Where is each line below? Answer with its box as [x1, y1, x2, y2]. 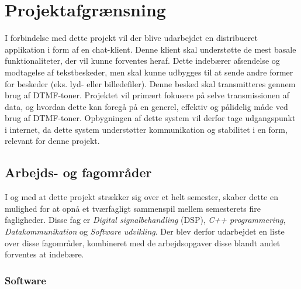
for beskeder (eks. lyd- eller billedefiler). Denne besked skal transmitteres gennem [5, 77, 296, 90]
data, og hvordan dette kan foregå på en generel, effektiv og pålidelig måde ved [5, 100, 288, 112]
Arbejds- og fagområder [5, 163, 152, 181]
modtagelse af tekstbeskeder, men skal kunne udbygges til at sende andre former [5, 66, 293, 78]
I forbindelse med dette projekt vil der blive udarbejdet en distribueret [5, 32, 258, 44]
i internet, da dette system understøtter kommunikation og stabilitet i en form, [5, 123, 288, 135]
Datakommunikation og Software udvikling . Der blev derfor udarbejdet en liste [5, 225, 285, 238]
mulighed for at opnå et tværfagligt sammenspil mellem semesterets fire [5, 202, 261, 214]
